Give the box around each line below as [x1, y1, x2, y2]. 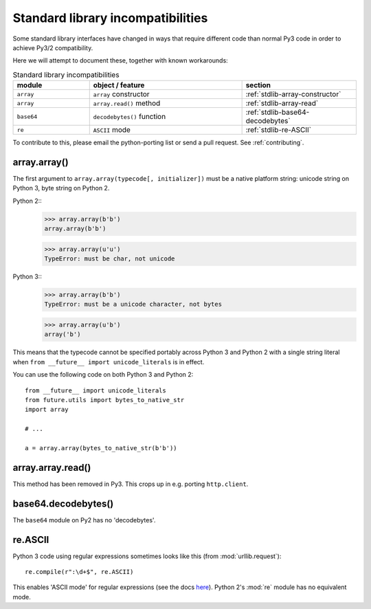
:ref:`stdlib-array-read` [245, 98, 319, 108]
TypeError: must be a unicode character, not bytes [44, 300, 223, 309]
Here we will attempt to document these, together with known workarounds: [12, 56, 228, 65]
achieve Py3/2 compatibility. [12, 43, 93, 52]
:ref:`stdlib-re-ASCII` [245, 125, 312, 135]
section [245, 80, 271, 90]
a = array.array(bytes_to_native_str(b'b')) [25, 444, 178, 452]
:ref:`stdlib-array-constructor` [245, 89, 341, 99]
